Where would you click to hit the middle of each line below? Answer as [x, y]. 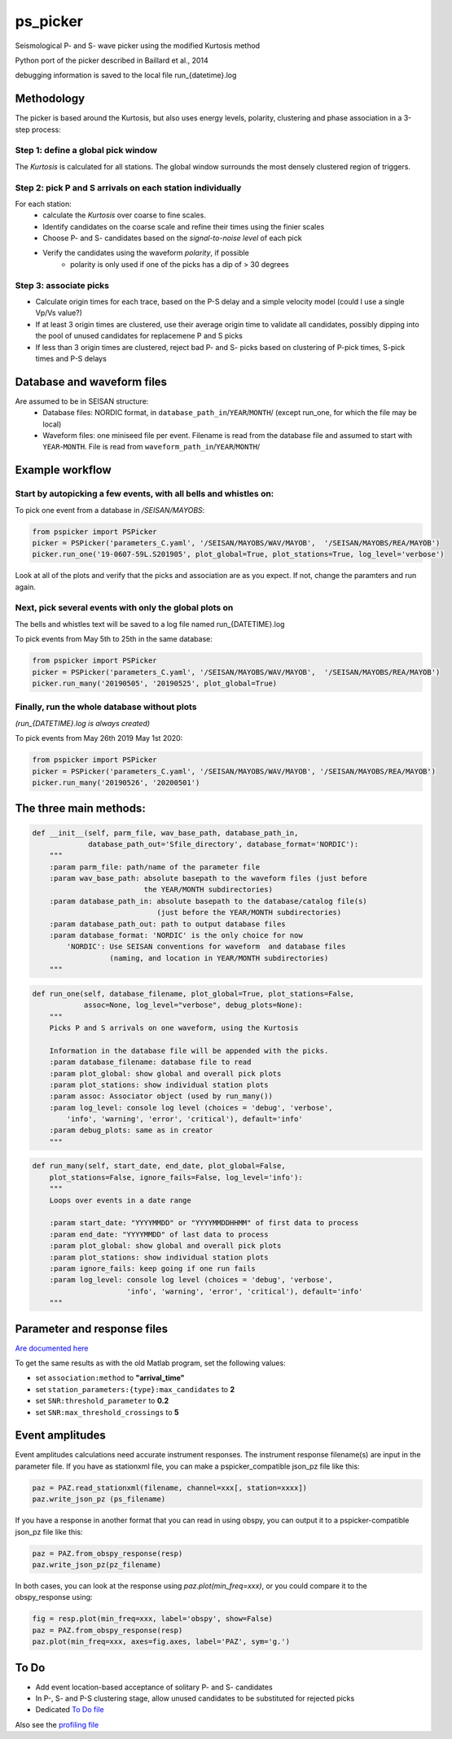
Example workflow [63, 470]
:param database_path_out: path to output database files [167, 924]
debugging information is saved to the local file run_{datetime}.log [126, 75]
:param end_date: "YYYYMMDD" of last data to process [159, 1234]
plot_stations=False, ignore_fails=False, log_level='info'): [176, 1177]
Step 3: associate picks [62, 285]
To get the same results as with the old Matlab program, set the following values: [150, 1363]
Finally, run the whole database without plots [106, 707]
